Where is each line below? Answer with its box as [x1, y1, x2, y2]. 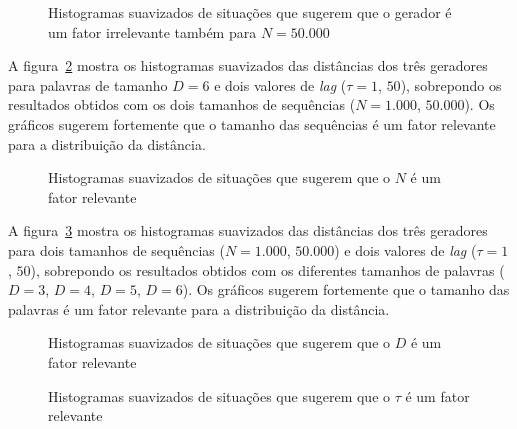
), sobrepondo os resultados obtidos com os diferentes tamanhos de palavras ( [30, 259, 505, 280]
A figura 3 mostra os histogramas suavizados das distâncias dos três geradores [8, 220, 488, 241]
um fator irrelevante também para [48, 21, 257, 42]
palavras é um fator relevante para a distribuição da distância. [8, 298, 390, 319]
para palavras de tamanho [8, 74, 168, 95]
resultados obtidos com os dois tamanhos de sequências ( [8, 94, 356, 115]
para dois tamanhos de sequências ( [8, 239, 225, 260]
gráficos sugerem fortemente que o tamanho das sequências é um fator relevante [8, 113, 496, 134]
